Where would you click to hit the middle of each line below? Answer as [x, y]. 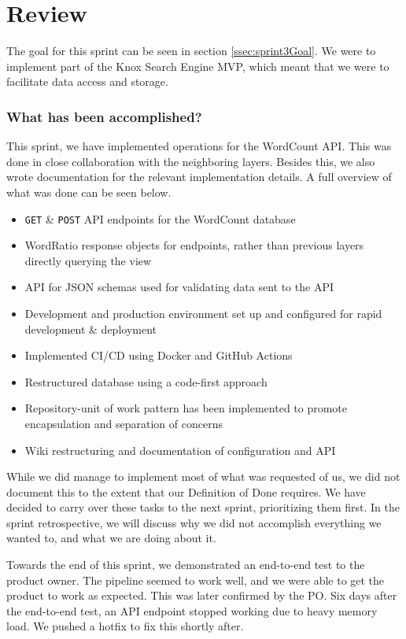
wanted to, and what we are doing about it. [111, 538]
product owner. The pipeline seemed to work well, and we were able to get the [196, 580]
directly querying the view [88, 260]
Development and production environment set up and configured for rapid [203, 313]
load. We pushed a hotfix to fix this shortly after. [125, 626]
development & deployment [91, 329]
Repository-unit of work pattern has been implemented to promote [186, 408]
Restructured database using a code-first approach [146, 381]
